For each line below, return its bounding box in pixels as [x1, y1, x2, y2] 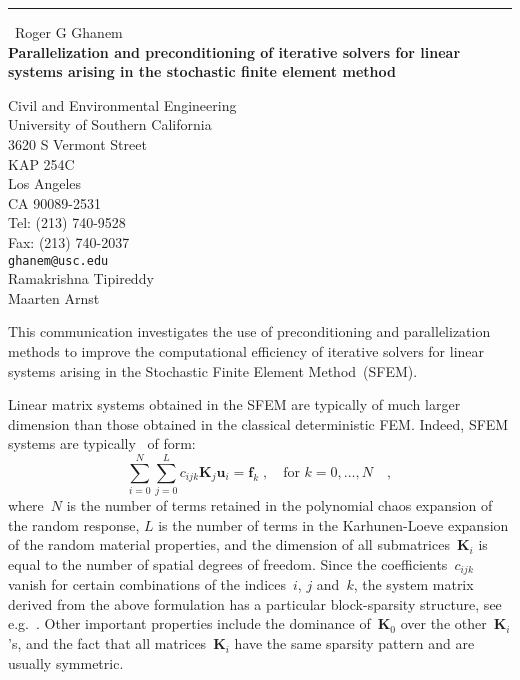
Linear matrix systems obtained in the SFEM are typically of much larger [8, 394, 461, 415]
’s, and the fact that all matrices [8, 633, 207, 654]
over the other [400, 613, 487, 634]
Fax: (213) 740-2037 [8, 231, 130, 252]
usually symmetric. [8, 652, 124, 673]
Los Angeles [8, 173, 82, 194]
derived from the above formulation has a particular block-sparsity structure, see [8, 593, 502, 614]
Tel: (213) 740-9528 [8, 212, 126, 233]
